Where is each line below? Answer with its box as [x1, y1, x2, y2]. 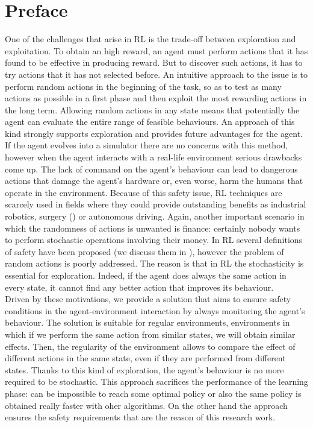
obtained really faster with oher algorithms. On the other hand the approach [5, 399, 288, 411]
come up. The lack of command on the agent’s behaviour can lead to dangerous [5, 162, 298, 175]
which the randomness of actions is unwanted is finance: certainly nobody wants [5, 221, 300, 234]
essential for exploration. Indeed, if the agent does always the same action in [5, 269, 287, 281]
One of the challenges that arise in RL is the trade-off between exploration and [5, 33, 296, 45]
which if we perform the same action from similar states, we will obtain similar [5, 327, 296, 340]
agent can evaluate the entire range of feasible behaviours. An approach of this [5, 115, 295, 128]
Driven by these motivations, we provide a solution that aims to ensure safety [5, 293, 291, 305]
